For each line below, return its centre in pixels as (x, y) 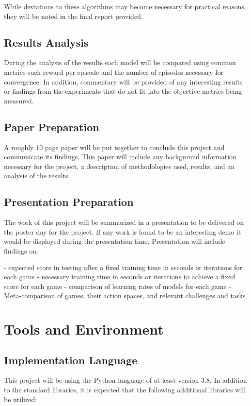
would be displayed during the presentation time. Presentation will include (115, 241)
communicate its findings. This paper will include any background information (120, 157)
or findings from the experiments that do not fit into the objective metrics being (123, 91)
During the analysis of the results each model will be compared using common (120, 62)
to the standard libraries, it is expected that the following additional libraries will (125, 390)
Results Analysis (46, 42)
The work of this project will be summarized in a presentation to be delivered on (124, 222)
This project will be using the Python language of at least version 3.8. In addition (125, 380)
